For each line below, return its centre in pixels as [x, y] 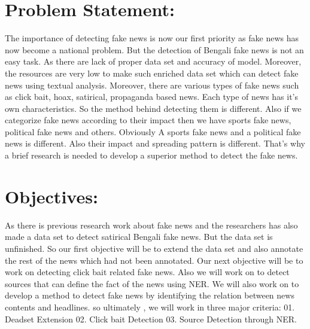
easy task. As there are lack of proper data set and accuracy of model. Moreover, [153, 61]
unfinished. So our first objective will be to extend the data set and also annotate [154, 248]
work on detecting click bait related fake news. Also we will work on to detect [147, 272]
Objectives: [51, 196]
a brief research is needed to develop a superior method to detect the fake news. [151, 155]
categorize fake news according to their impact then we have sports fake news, [148, 120]
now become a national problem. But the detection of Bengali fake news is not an [154, 49]
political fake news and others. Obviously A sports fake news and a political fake [153, 131]
